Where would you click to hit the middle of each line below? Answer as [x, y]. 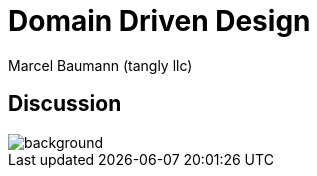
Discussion [65, 104]
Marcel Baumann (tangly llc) [100, 65]
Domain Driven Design [159, 21]
